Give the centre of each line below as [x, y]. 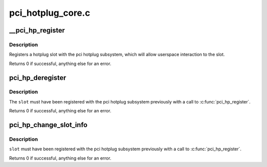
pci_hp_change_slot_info [48, 125]
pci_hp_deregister [38, 78]
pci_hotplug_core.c [50, 13]
